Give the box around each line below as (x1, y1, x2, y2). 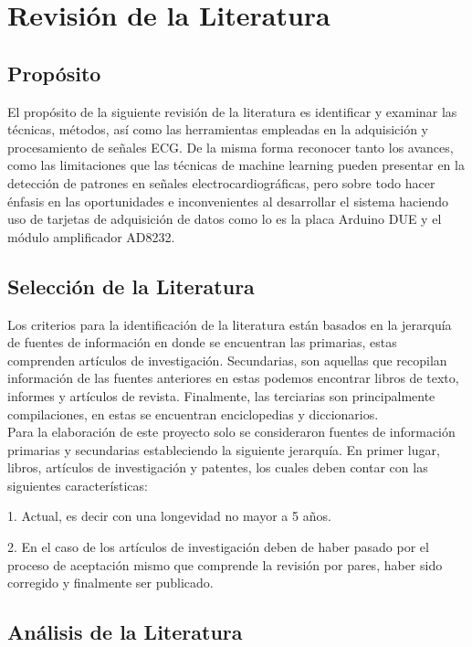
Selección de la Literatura (7, 271, 255, 300)
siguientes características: (7, 475, 148, 494)
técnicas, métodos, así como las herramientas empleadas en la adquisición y (7, 120, 429, 139)
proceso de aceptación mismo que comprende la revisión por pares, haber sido (7, 555, 443, 574)
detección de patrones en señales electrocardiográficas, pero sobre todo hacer (7, 173, 435, 192)
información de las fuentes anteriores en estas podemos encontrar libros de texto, (7, 368, 459, 387)
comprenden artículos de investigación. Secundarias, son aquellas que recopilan (7, 350, 447, 369)
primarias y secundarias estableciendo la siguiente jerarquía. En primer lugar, (7, 440, 440, 459)
